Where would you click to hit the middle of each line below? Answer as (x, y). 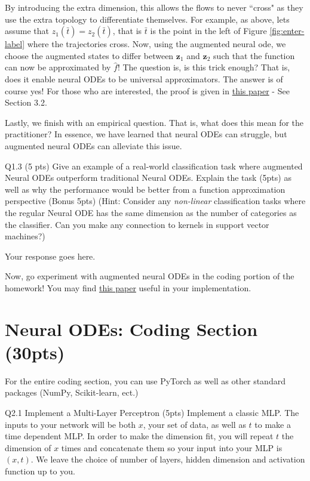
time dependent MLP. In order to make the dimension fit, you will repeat (139, 436)
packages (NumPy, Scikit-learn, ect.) (72, 392)
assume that (27, 31)
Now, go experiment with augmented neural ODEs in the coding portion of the (150, 276)
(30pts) (35, 352)
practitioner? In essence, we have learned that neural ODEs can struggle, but (146, 134)
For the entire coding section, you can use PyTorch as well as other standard (145, 380)
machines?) (25, 236)
